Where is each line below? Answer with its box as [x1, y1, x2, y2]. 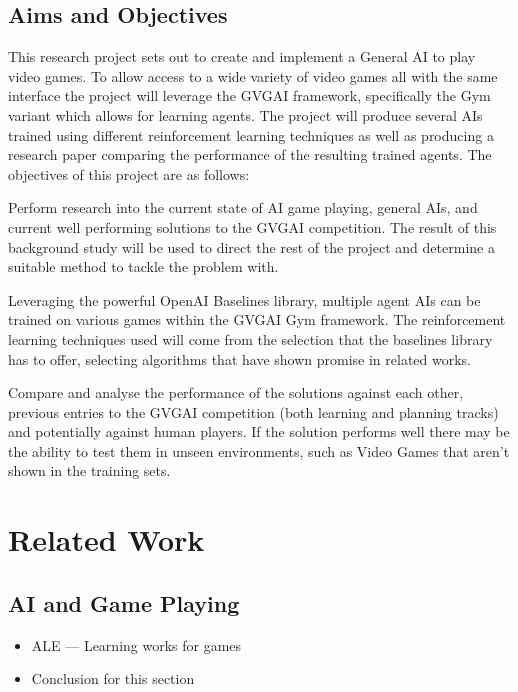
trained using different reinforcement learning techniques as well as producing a [8, 124, 494, 145]
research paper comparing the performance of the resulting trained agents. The [8, 144, 492, 165]
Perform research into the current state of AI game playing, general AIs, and [8, 197, 478, 218]
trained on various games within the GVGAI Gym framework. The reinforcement [8, 309, 506, 330]
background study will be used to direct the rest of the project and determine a [8, 236, 495, 257]
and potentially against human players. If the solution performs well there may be [8, 421, 510, 442]
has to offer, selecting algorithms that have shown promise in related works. [8, 348, 472, 369]
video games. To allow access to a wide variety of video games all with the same [8, 65, 498, 86]
